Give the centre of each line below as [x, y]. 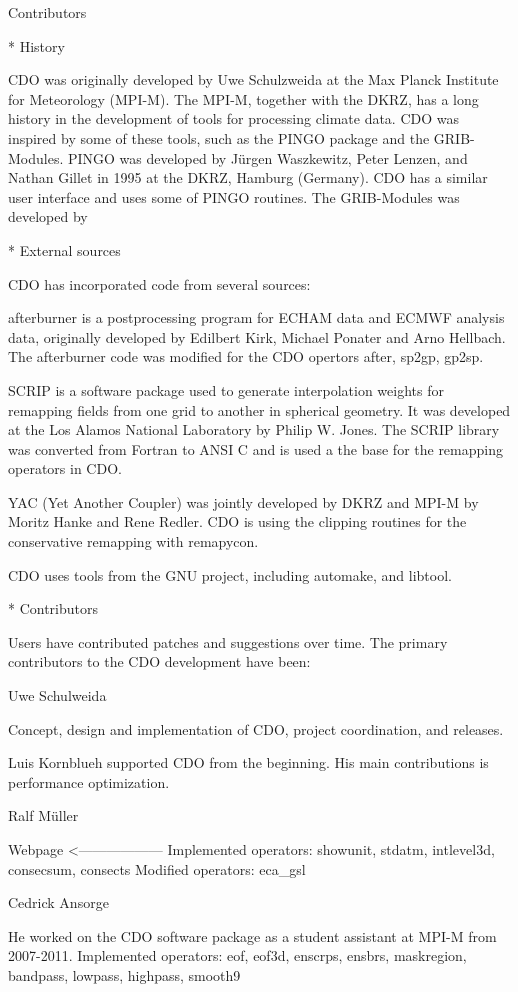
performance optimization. [89, 781]
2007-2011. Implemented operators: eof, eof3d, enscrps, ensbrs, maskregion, [237, 955]
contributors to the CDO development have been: [159, 661]
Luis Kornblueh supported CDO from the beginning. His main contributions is [248, 762]
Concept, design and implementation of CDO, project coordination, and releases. [256, 728]
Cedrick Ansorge [58, 902]
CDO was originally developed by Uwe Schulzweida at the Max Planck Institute [253, 79]
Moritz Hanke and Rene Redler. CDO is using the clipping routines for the [237, 521]
